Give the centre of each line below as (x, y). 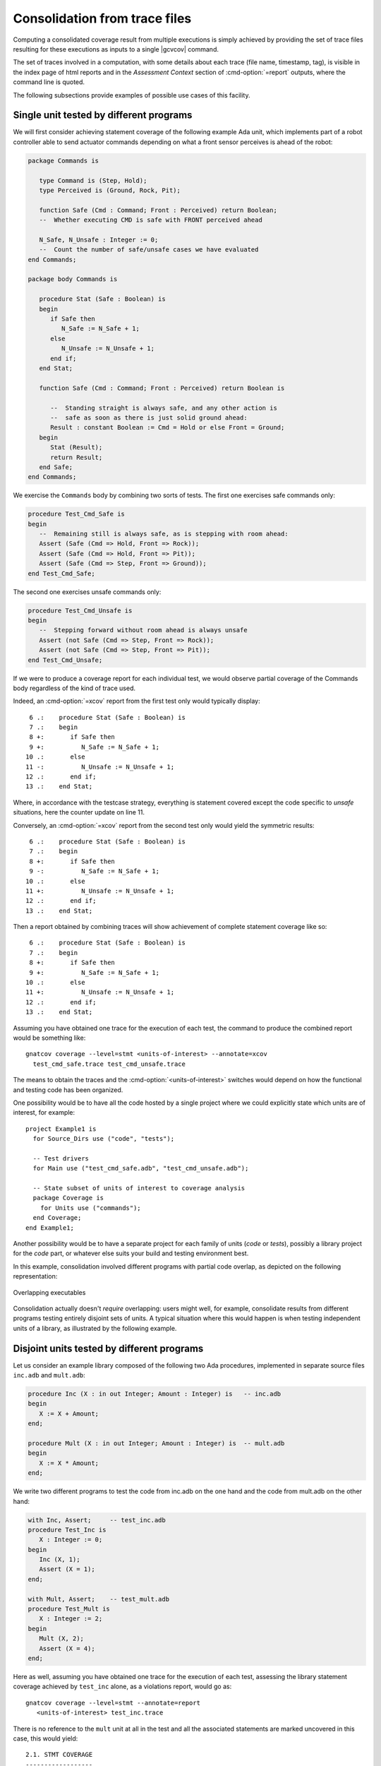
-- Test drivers (61, 1158)
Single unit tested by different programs (103, 115)
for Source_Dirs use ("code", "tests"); (104, 1139)
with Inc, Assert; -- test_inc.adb (97, 1520)
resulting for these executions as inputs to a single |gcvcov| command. (116, 49)
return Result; (77, 457)
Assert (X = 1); (67, 1569)
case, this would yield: (46, 1738)
